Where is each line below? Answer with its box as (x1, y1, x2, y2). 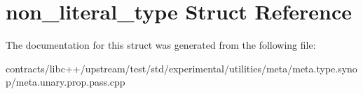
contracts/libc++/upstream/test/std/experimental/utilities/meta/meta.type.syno (6, 61, 357, 75)
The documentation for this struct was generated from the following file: (6, 38, 316, 52)
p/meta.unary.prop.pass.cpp (6, 75, 125, 89)
